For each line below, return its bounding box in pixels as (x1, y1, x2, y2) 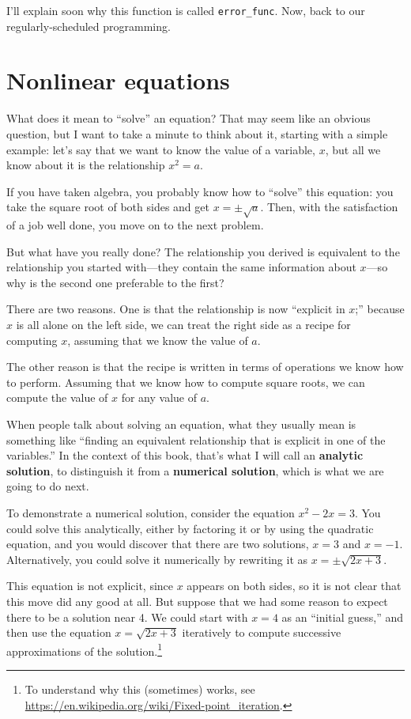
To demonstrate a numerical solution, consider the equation (6, 505, 295, 521)
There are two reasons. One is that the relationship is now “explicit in (6, 301, 345, 317)
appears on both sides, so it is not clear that (187, 577, 402, 594)
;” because (355, 301, 405, 317)
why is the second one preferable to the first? (6, 274, 224, 290)
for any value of (121, 389, 198, 406)
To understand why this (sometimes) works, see (25, 681, 255, 698)
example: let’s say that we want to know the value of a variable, (6, 141, 315, 157)
